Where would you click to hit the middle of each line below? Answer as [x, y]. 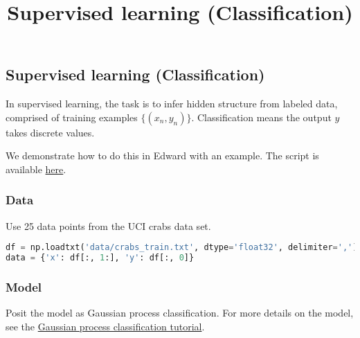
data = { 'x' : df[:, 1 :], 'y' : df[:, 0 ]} [100, 258]
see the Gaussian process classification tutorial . [105, 326]
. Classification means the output [261, 117]
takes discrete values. [50, 132]
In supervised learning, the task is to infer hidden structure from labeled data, [172, 104]
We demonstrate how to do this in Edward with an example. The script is [162, 155]
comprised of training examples [72, 117]
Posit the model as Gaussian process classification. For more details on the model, [180, 313]
